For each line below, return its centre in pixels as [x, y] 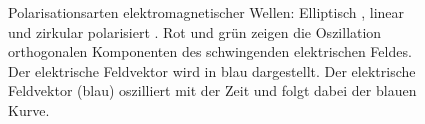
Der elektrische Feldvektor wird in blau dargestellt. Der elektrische [212, 70]
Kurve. [29, 109]
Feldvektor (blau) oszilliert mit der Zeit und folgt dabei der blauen [212, 90]
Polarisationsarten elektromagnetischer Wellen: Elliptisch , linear [206, 12]
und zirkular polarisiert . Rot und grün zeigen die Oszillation [195, 31]
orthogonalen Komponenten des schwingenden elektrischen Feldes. [210, 51]
